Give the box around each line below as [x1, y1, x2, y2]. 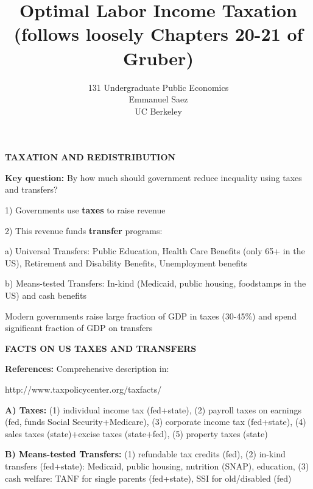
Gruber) [123, 45, 194, 70]
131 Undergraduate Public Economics [88, 80, 229, 93]
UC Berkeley [135, 104, 182, 117]
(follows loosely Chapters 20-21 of [13, 21, 303, 46]
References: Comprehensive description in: [5, 362, 169, 375]
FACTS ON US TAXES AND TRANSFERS [5, 341, 197, 354]
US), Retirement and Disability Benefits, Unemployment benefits [5, 256, 247, 269]
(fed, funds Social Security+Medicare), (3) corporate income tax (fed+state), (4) [5, 415, 306, 428]
